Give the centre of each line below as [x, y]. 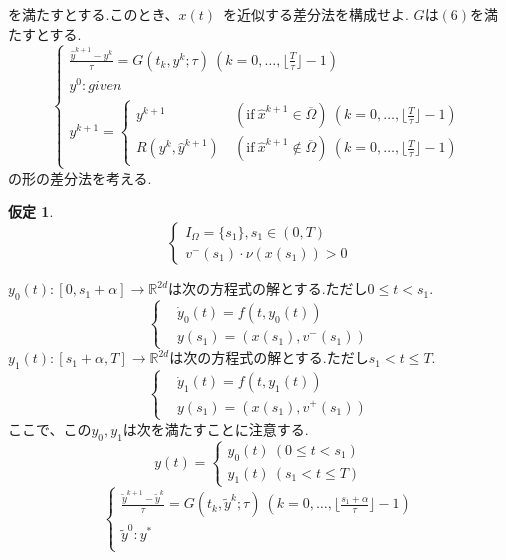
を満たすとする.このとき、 [93, 14]
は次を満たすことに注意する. [215, 428]
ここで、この [50, 428]
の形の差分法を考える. [80, 177]
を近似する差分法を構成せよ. [316, 14]
